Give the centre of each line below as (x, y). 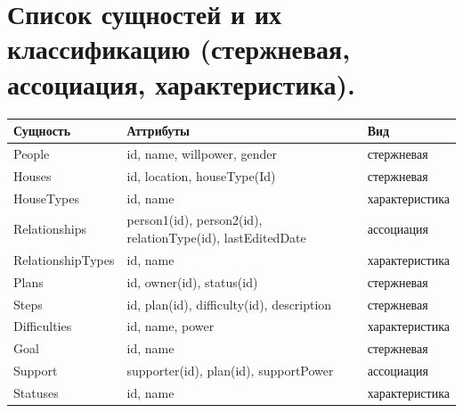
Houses (32, 175)
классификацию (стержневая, (179, 49)
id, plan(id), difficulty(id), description (229, 304)
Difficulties (43, 326)
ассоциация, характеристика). (181, 83)
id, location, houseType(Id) (201, 175)
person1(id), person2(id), (195, 220)
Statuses (36, 392)
